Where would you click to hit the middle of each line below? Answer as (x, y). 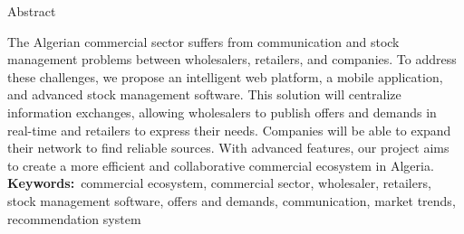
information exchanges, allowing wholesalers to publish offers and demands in (222, 112)
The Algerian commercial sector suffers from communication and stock (203, 41)
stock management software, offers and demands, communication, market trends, (232, 200)
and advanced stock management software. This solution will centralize (204, 94)
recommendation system (74, 218)
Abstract (32, 11)
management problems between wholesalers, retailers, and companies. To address (232, 59)
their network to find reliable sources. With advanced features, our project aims (228, 148)
